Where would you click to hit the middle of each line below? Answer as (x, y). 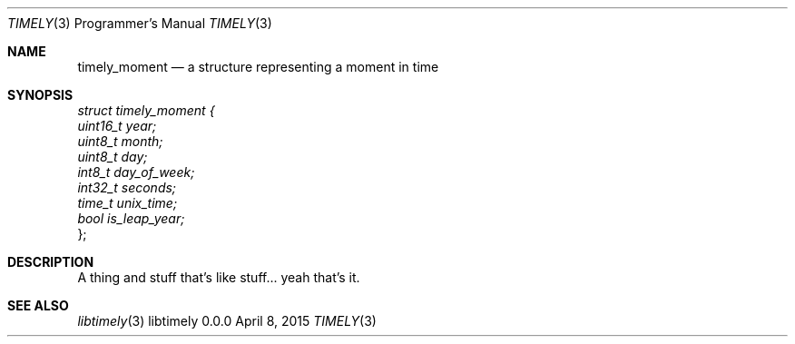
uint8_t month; (120, 141)
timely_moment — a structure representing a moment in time (258, 67)
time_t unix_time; (128, 203)
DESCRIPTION (51, 262)
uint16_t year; (117, 126)
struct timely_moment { (146, 110)
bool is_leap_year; (131, 218)
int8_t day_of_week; (136, 172)
